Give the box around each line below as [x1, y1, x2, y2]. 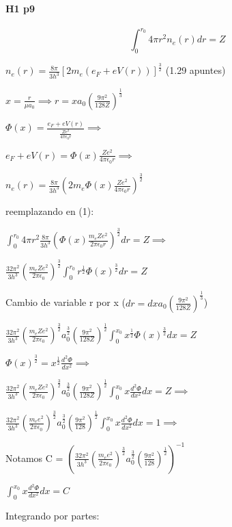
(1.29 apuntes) [165, 63, 226, 77]
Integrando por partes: [5, 508, 100, 522]
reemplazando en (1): [5, 204, 94, 218]
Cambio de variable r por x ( [5, 295, 126, 309]
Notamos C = [5, 450, 63, 465]
